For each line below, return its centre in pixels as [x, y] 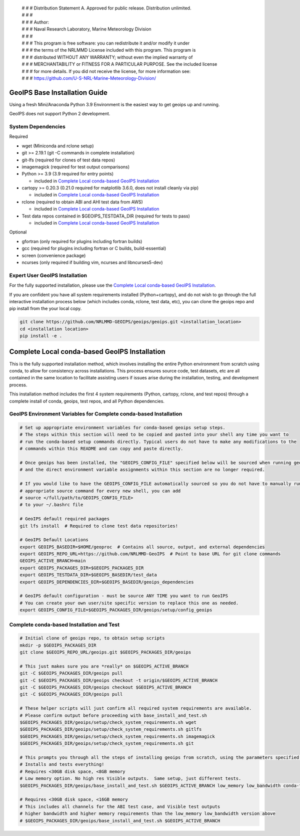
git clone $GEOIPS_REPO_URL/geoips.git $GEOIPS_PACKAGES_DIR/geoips [105, 652]
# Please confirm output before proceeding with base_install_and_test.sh [113, 715]
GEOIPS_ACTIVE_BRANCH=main [53, 561]
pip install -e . [41, 336]
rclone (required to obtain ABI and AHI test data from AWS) [82, 202]
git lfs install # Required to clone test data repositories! [99, 526]
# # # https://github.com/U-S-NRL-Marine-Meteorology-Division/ [89, 78]
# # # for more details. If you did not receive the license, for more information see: [106, 71]
